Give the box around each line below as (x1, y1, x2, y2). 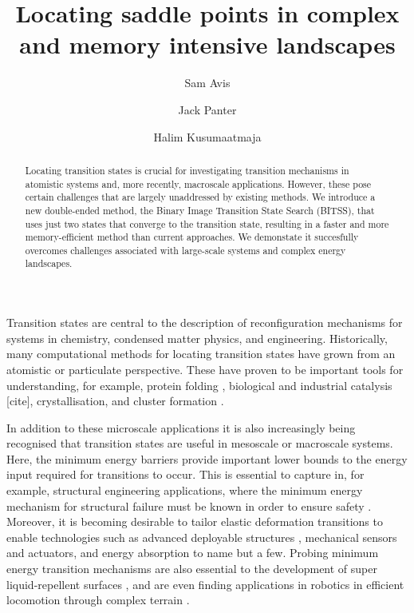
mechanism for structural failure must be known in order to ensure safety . (6, 497, 372, 514)
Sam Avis (184, 74, 231, 91)
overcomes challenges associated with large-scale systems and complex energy (25, 243, 346, 257)
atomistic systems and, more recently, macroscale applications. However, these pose (25, 177, 372, 190)
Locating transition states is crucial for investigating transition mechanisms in (25, 163, 349, 177)
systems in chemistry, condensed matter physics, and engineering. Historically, (6, 329, 388, 346)
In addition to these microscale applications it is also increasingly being (6, 419, 356, 436)
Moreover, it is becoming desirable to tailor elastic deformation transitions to (6, 513, 383, 530)
